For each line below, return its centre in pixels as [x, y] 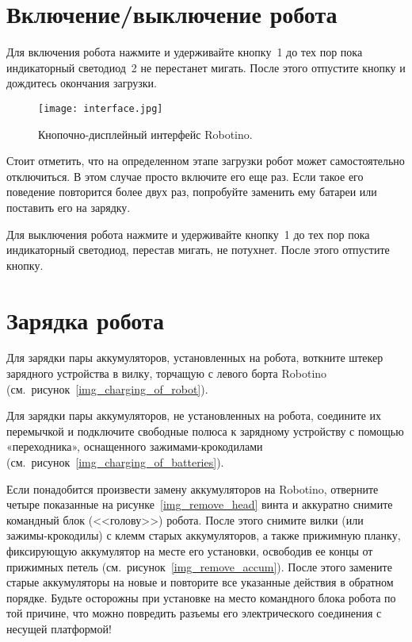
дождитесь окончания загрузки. [82, 83]
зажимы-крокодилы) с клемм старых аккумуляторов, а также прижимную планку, [204, 535]
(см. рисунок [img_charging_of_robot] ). [107, 388]
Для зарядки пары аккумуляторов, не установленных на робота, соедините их [194, 415]
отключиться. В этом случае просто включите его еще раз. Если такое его [185, 176]
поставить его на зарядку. [69, 207]
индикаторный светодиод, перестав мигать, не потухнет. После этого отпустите [198, 250]
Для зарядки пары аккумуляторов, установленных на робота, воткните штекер [195, 358]
